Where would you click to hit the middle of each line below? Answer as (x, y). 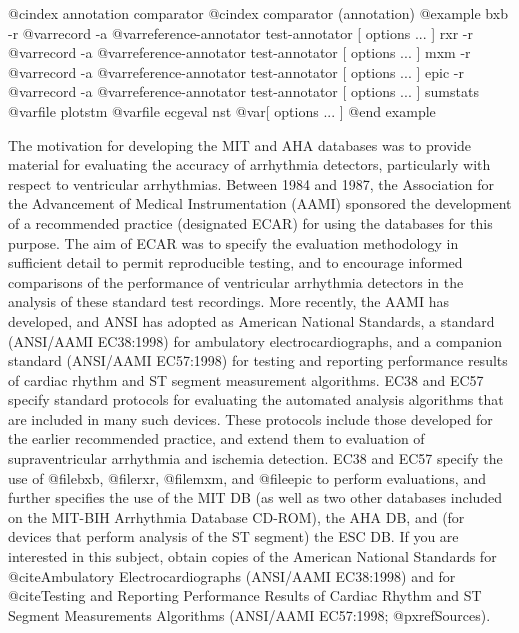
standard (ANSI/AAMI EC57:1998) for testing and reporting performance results (258, 360)
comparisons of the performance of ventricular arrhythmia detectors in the (236, 281)
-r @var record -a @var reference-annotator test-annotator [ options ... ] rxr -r (241, 32)
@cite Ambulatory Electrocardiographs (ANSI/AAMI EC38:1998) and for (232, 575)
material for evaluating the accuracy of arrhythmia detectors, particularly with (249, 164)
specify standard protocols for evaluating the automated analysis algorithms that (256, 399)
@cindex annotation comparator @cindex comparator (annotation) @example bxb (258, 13)
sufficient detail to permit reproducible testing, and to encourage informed (235, 262)
